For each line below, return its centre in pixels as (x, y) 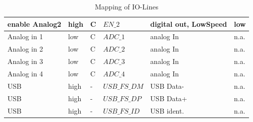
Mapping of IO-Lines (126, 6)
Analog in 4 (25, 73)
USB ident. (167, 110)
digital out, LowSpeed (189, 24)
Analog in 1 (25, 36)
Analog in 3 (25, 61)
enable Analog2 (34, 24)
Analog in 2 (25, 49)
